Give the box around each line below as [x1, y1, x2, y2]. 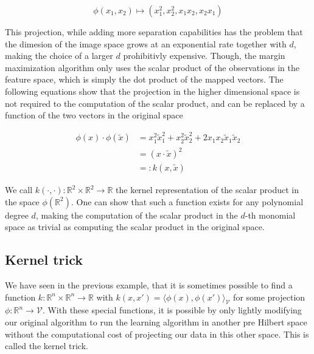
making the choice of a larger [5, 49, 113, 62]
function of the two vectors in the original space [5, 109, 183, 121]
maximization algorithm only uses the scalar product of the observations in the [5, 61, 299, 73]
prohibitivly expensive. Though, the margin [123, 49, 285, 62]
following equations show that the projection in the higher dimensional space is [5, 84, 300, 97]
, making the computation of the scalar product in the [35, 208, 238, 221]
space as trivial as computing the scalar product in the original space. [5, 220, 265, 233]
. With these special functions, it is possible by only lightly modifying [42, 304, 302, 316]
